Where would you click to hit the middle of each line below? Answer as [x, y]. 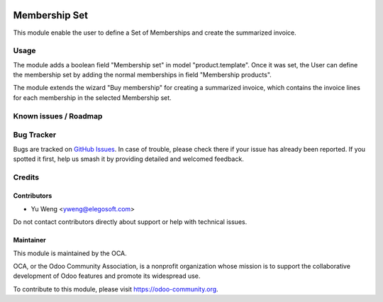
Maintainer [29, 240]
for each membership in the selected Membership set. [92, 97]
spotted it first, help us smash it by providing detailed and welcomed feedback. [128, 159]
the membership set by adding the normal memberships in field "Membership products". [143, 75]
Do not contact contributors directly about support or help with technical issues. [130, 222]
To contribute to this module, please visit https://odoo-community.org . [116, 289]
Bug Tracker [35, 135]
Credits [26, 177]
